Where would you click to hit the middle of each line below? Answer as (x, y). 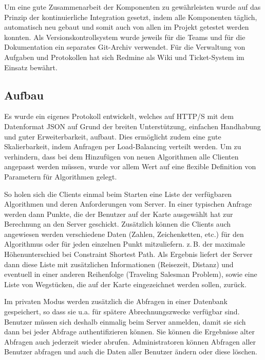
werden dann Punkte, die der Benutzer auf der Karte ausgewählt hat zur (119, 214)
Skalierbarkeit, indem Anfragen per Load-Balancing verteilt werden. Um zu (123, 146)
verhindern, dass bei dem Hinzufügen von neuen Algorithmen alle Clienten (121, 156)
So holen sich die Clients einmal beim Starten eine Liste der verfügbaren (118, 194)
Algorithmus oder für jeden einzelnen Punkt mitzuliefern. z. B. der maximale (125, 244)
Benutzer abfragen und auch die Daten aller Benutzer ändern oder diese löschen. (131, 352)
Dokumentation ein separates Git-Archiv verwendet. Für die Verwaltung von (125, 47)
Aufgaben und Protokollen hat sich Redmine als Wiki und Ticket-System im (124, 57)
